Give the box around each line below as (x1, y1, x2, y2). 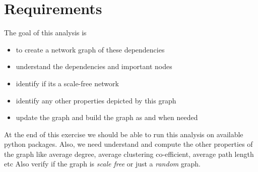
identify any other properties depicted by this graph (16, 95, 176, 105)
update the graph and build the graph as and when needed (16, 112, 198, 123)
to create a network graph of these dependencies (16, 44, 165, 54)
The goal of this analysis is (4, 27, 87, 38)
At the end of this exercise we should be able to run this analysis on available (4, 129, 243, 139)
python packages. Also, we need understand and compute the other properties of (4, 139, 253, 149)
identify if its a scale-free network (16, 78, 119, 88)
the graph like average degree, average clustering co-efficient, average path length (4, 148, 254, 159)
